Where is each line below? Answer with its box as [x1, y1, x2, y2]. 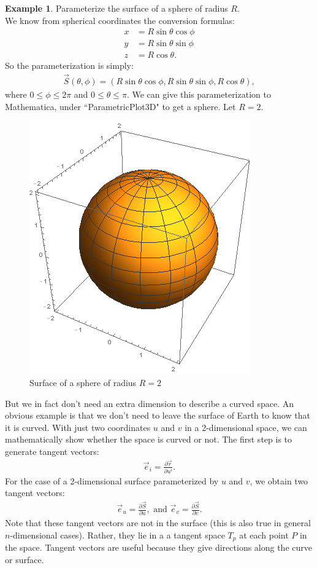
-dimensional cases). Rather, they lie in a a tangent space [10, 528, 225, 541]
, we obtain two [250, 474, 308, 487]
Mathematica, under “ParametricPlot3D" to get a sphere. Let [5, 100, 236, 112]
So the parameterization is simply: [5, 59, 134, 72]
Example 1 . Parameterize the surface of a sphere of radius [5, 2, 228, 14]
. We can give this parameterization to [126, 88, 271, 101]
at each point [239, 528, 289, 541]
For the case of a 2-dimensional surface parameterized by [5, 474, 219, 487]
